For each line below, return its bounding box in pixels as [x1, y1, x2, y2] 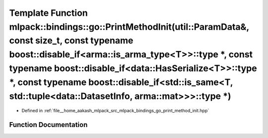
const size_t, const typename [9, 35, 134, 46]
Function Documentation [9, 121, 88, 129]
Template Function [9, 7, 88, 18]
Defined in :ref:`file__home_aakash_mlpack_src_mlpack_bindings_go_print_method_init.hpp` [21, 108, 209, 114]
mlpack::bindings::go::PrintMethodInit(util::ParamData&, [9, 21, 249, 32]
